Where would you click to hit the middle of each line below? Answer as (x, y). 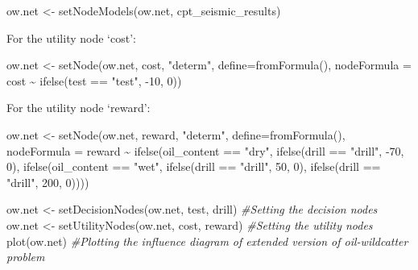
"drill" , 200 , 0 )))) (48, 182)
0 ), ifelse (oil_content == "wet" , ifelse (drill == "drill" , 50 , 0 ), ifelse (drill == (194, 166)
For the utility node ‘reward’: (79, 108)
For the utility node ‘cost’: (71, 37)
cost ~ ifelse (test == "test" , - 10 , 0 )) (94, 80)
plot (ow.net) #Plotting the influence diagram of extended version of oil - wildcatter (207, 241)
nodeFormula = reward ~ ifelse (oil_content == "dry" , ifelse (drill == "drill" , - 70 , (205, 150)
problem (26, 257)
